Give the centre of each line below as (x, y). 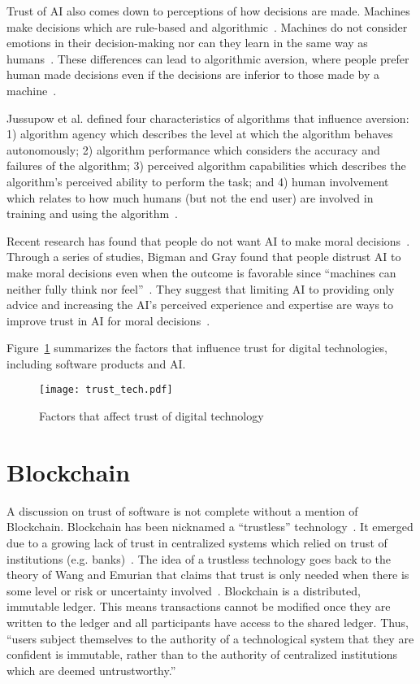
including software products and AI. (96, 363)
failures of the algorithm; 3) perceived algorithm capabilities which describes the (206, 166)
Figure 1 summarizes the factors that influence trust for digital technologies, (197, 348)
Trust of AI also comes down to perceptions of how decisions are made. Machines (208, 11)
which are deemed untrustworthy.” (91, 670)
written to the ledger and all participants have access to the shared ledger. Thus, (208, 622)
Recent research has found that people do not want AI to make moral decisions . (208, 240)
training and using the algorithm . (92, 213)
